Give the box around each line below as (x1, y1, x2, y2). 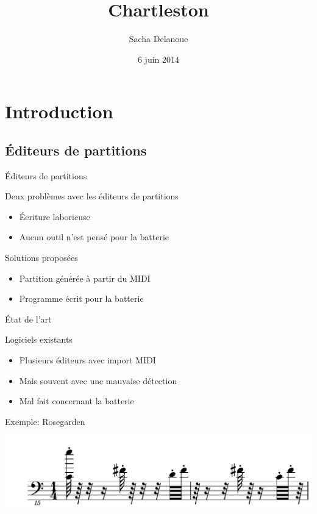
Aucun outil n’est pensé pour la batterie (19, 230, 169, 243)
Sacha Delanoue (129, 32, 188, 45)
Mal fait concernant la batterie (19, 394, 134, 407)
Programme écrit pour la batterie (19, 292, 144, 305)
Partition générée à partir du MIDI (19, 271, 151, 284)
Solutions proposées (5, 251, 78, 264)
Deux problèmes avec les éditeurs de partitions (5, 190, 179, 202)
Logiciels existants (5, 333, 73, 346)
